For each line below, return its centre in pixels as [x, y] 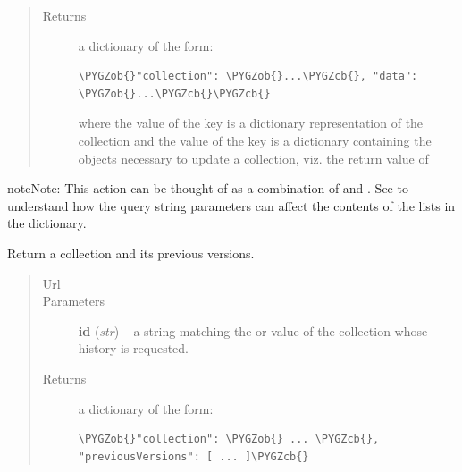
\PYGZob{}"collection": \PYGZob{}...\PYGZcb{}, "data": [248, 76]
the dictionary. [47, 223]
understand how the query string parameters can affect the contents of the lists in [231, 205]
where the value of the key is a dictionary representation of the [251, 123]
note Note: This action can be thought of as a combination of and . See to [208, 188]
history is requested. [133, 348]
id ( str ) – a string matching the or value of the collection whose [253, 330]
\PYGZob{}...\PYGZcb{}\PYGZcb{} [174, 93]
